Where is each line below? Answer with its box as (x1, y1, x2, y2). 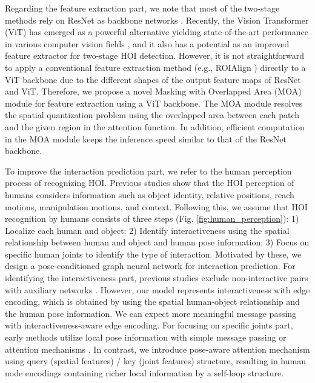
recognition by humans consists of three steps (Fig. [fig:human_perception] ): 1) (5, 212, 299, 225)
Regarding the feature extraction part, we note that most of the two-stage (5, 2, 280, 14)
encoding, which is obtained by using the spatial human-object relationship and (5, 295, 300, 308)
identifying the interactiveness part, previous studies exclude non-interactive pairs (5, 271, 308, 284)
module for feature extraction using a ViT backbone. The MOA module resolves (5, 96, 303, 109)
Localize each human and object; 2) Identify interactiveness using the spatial (5, 224, 290, 236)
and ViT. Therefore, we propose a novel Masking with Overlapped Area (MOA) (5, 85, 302, 98)
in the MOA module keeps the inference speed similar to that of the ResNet (5, 132, 287, 145)
